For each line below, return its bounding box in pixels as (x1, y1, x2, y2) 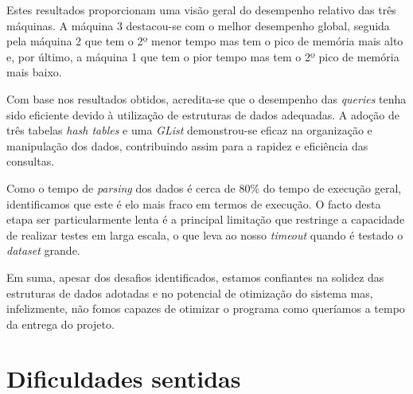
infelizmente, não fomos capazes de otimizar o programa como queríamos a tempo (6, 300, 405, 317)
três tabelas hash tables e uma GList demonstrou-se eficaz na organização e (6, 122, 372, 138)
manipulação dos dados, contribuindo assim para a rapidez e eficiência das (6, 137, 368, 154)
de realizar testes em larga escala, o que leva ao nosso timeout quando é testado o (6, 226, 403, 243)
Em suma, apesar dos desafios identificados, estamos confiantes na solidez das (6, 268, 384, 285)
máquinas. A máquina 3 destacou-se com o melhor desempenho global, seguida (6, 17, 390, 33)
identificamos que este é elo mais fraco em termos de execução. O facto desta (6, 195, 381, 212)
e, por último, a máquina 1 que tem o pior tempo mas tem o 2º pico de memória (6, 48, 399, 64)
